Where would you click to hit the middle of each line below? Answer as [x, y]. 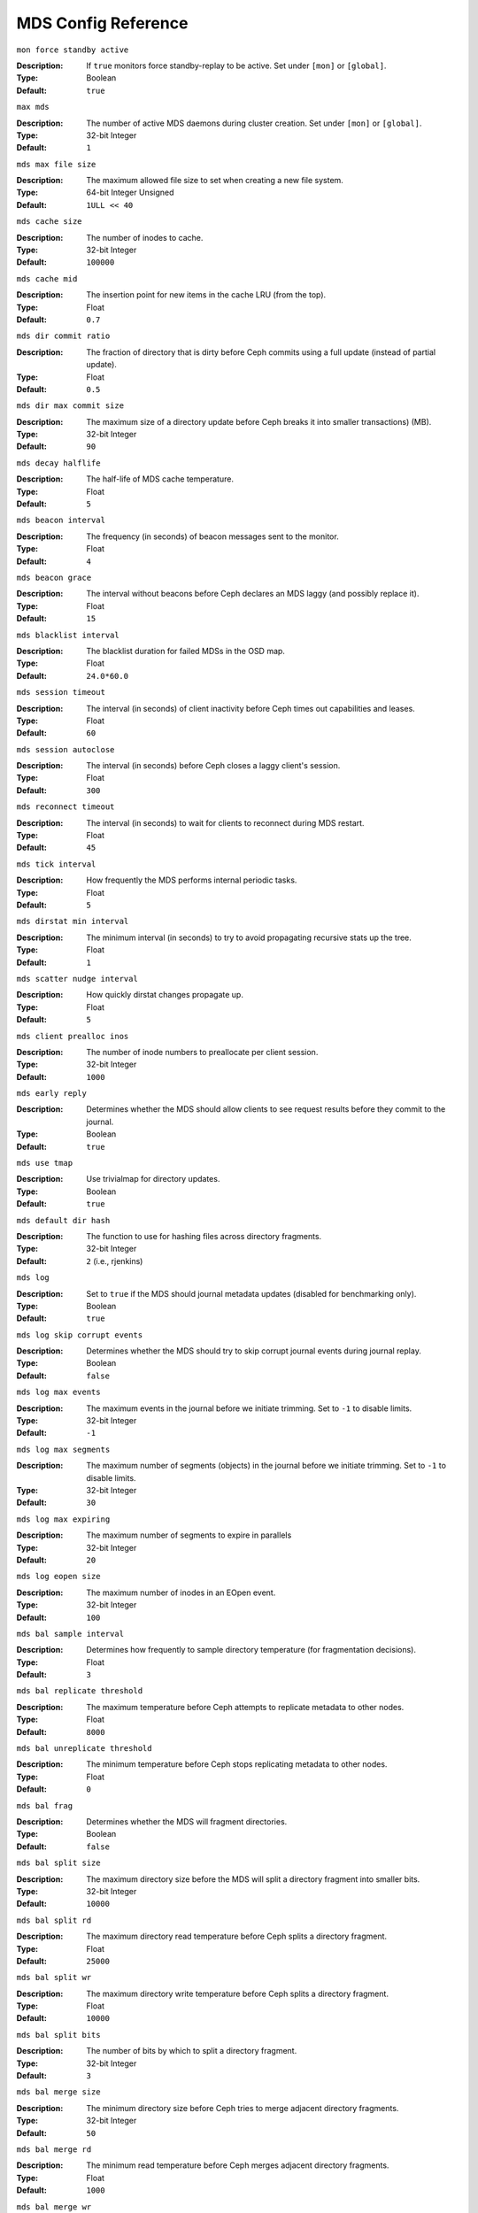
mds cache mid [47, 278]
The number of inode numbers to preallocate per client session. [202, 1052]
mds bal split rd [54, 1920]
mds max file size [56, 164]
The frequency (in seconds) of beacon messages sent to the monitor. [213, 536]
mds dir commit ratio [63, 336]
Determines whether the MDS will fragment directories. [187, 1821]
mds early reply [52, 1094]
